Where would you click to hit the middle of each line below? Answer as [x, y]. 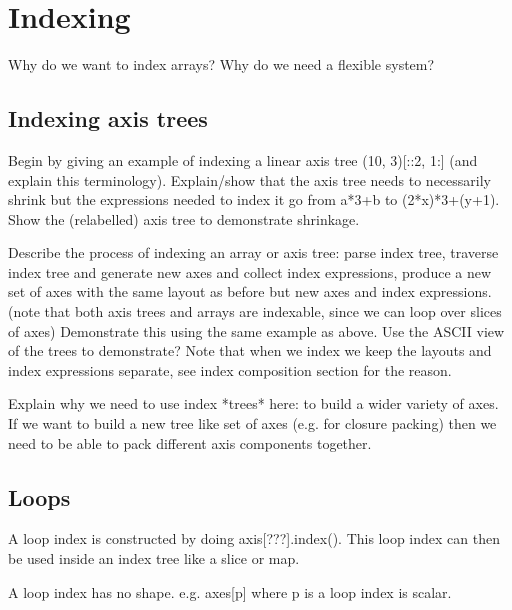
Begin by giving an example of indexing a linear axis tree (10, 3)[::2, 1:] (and [243, 159]
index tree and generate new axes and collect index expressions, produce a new [250, 271]
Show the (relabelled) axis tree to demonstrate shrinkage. [184, 218]
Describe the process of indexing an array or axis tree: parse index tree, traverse [253, 252]
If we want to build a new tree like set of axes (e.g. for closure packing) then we [252, 423]
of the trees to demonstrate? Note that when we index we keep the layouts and [250, 350]
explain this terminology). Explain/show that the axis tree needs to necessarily [249, 179]
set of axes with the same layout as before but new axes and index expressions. [250, 291]
